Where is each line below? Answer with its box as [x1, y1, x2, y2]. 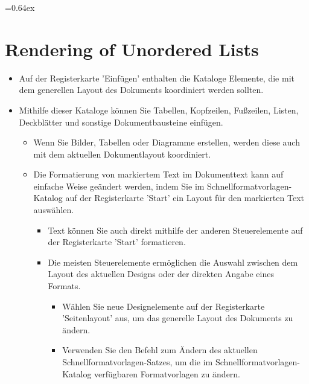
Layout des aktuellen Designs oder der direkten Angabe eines [48, 267, 274, 280]
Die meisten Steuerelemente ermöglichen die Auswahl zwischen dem [48, 255, 298, 268]
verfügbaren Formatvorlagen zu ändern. [94, 367, 241, 380]
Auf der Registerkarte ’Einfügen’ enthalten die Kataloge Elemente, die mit [19, 71, 295, 84]
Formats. [48, 280, 81, 292]
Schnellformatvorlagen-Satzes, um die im [62, 356, 213, 368]
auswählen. [33, 203, 74, 216]
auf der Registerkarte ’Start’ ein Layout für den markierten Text [65, 191, 304, 204]
